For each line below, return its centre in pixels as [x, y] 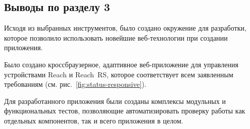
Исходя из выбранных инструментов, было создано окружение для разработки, [125, 28]
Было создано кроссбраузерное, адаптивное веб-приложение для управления [121, 64]
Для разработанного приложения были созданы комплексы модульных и [115, 101]
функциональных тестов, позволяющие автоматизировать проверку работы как [125, 111]
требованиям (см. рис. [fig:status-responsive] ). [75, 84]
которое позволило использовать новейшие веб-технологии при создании [116, 37]
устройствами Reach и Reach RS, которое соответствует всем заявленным [119, 74]
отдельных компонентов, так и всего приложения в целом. [94, 120]
